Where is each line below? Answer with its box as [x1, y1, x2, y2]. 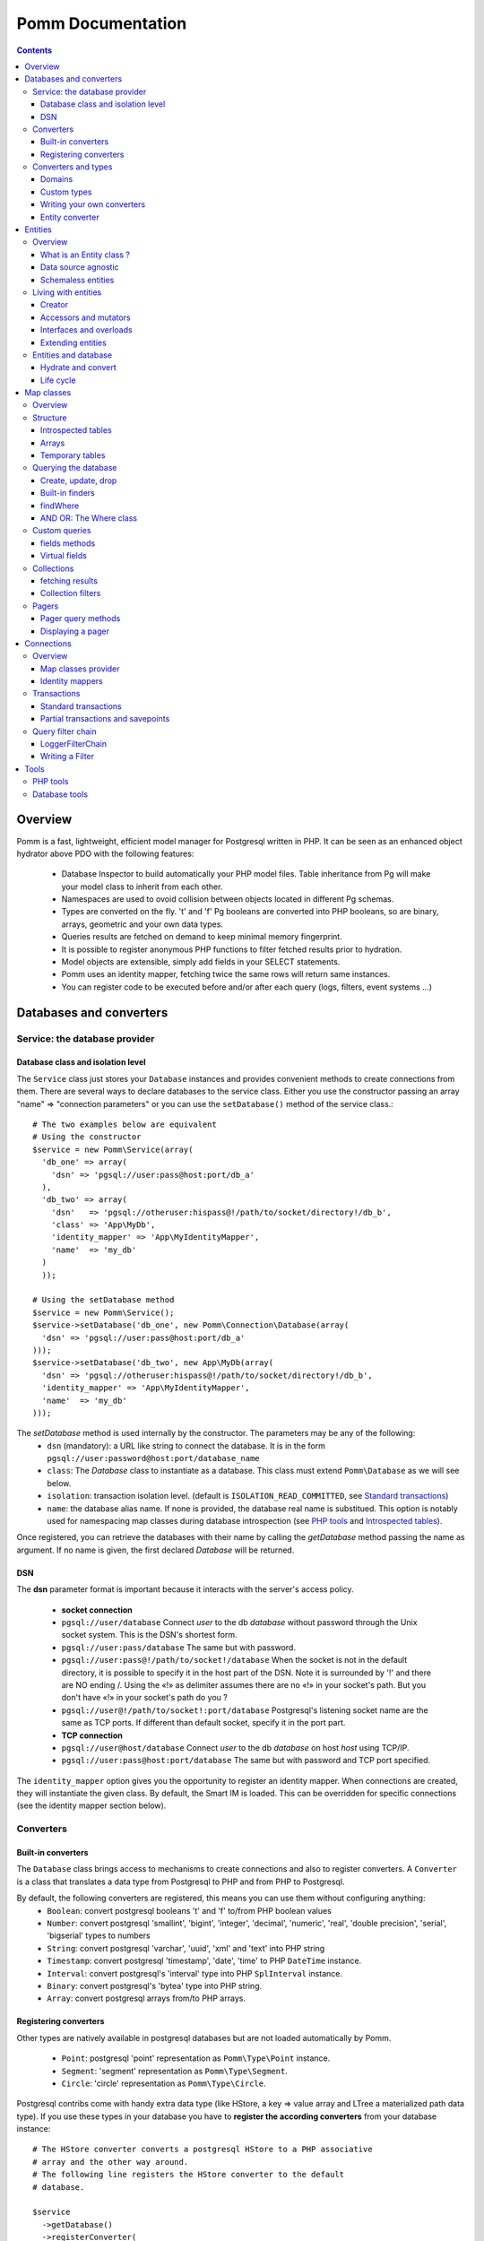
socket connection [61, 1605, 134, 1615]
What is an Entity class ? [40, 249, 130, 260]
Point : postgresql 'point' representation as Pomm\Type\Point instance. [61, 2053, 331, 2064]
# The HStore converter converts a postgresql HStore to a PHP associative [32, 2144, 373, 2155]
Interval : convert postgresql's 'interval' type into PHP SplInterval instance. [47, 1968, 342, 1978]
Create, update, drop [40, 475, 117, 486]
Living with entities [32, 287, 102, 298]
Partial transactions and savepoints [40, 714, 170, 724]
